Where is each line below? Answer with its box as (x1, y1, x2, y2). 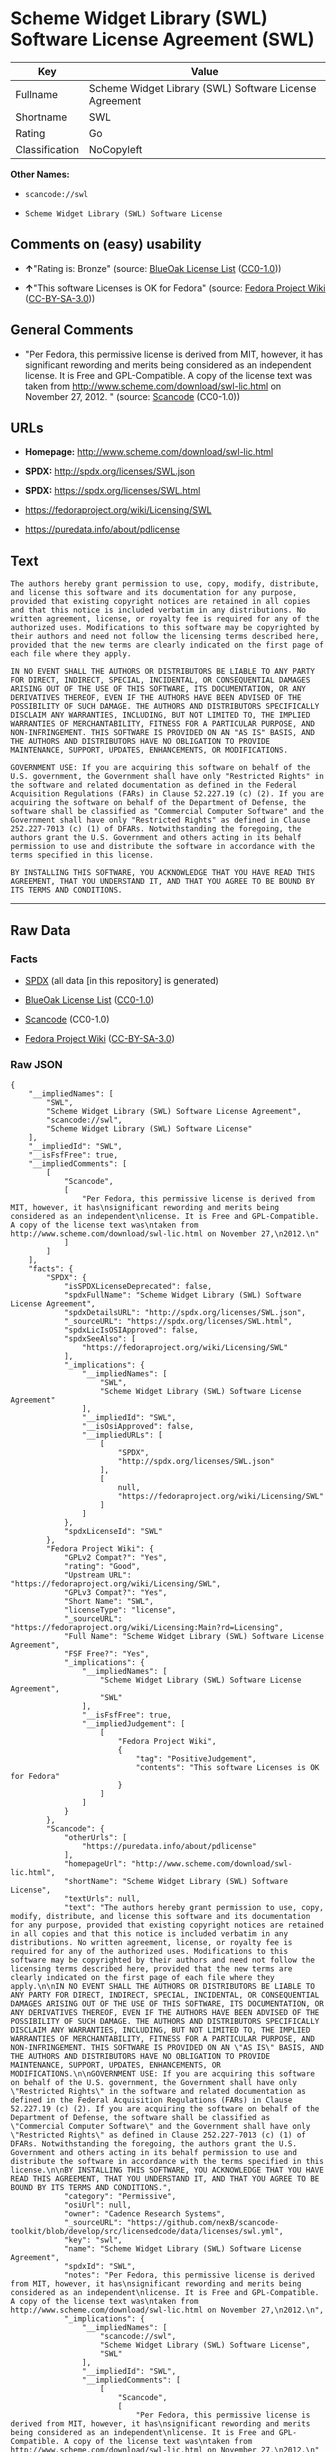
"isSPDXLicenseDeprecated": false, (63, 1282, 213, 1292)
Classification (15, 142, 80, 156)
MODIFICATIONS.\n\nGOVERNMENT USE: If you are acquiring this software (10, 2069, 315, 2079)
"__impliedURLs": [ (81, 1430, 163, 1441)
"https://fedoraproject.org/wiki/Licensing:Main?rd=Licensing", (10, 1623, 284, 1633)
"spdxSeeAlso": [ (63, 1334, 137, 1344)
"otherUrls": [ (63, 1833, 128, 1843)
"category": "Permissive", (63, 2192, 177, 2202)
